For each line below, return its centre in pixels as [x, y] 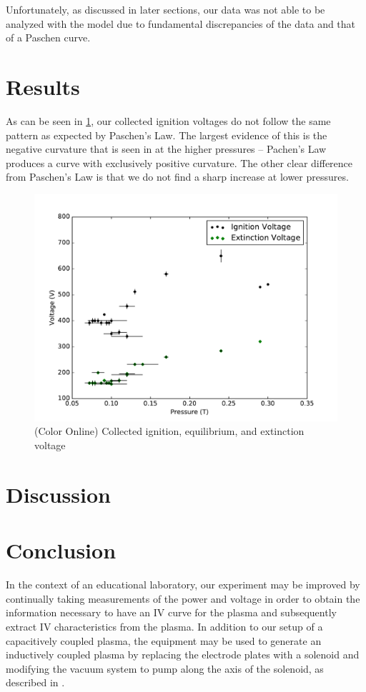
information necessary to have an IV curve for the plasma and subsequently [171, 612]
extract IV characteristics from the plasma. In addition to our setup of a [164, 626]
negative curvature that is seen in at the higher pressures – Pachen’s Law [166, 149]
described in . [35, 682]
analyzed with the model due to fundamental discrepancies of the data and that [181, 23]
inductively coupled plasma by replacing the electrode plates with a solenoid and [183, 655]
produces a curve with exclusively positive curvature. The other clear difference [179, 162]
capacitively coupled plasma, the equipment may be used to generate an [164, 640]
